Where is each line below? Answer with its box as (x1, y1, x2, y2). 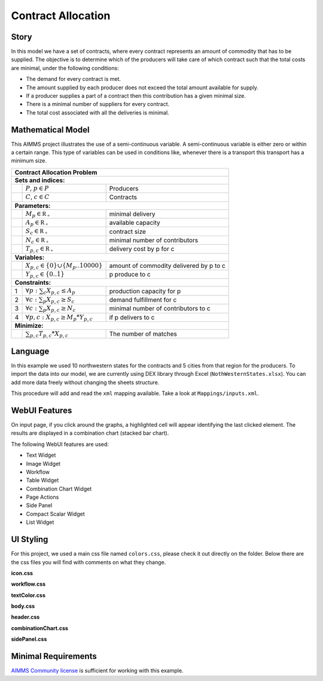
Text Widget (26, 451, 56, 459)
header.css (11, 613, 40, 620)
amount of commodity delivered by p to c (109, 261, 226, 270)
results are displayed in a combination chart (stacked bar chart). (11, 429, 169, 437)
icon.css (11, 569, 33, 577)
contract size (109, 227, 147, 236)
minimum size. (11, 157, 47, 164)
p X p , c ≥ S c (42, 296, 75, 305)
